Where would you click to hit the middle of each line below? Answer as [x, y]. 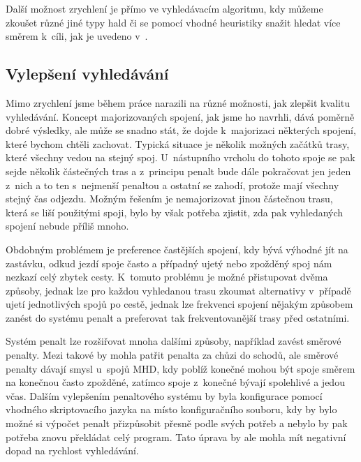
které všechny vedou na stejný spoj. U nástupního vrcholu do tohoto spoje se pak [180, 157]
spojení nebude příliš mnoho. [67, 226]
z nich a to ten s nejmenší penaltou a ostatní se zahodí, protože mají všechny [172, 185]
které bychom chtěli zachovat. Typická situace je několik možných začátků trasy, [178, 143]
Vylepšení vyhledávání [87, 74]
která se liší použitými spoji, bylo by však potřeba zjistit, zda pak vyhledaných [175, 212]
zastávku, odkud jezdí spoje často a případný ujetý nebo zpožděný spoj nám [169, 263]
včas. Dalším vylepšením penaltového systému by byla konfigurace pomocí [164, 395]
